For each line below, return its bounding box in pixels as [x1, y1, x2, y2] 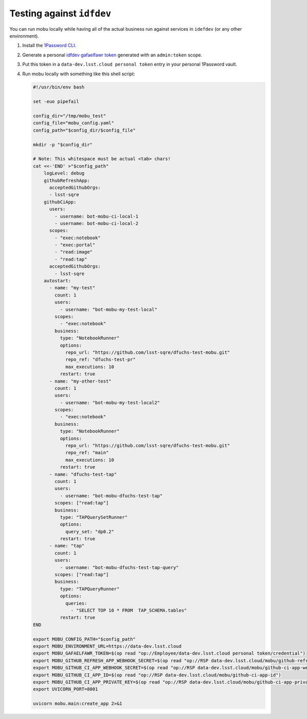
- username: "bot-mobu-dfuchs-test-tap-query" [59, 564, 179, 570]
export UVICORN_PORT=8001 [33, 686, 98, 692]
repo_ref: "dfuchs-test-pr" [65, 356, 136, 363]
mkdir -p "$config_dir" [33, 141, 93, 147]
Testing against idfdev [9, 8, 112, 19]
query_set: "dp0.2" [65, 528, 115, 535]
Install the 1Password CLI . [22, 43, 76, 49]
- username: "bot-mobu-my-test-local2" [59, 399, 160, 406]
